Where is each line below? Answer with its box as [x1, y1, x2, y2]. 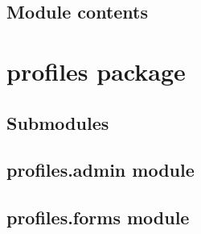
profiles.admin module [6, 157, 195, 182]
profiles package [6, 54, 186, 87]
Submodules [6, 110, 109, 135]
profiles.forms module [6, 205, 190, 230]
